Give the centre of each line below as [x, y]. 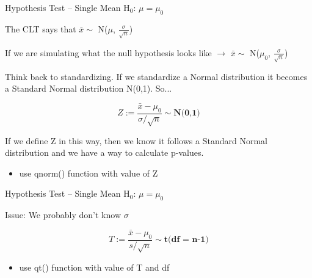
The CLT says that [41, 28]
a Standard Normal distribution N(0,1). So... [89, 88]
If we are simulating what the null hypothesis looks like [108, 52]
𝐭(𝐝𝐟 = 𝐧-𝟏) [186, 240]
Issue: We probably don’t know [63, 215]
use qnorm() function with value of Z [89, 173]
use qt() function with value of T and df [94, 267]
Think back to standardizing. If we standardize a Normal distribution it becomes [156, 76]
